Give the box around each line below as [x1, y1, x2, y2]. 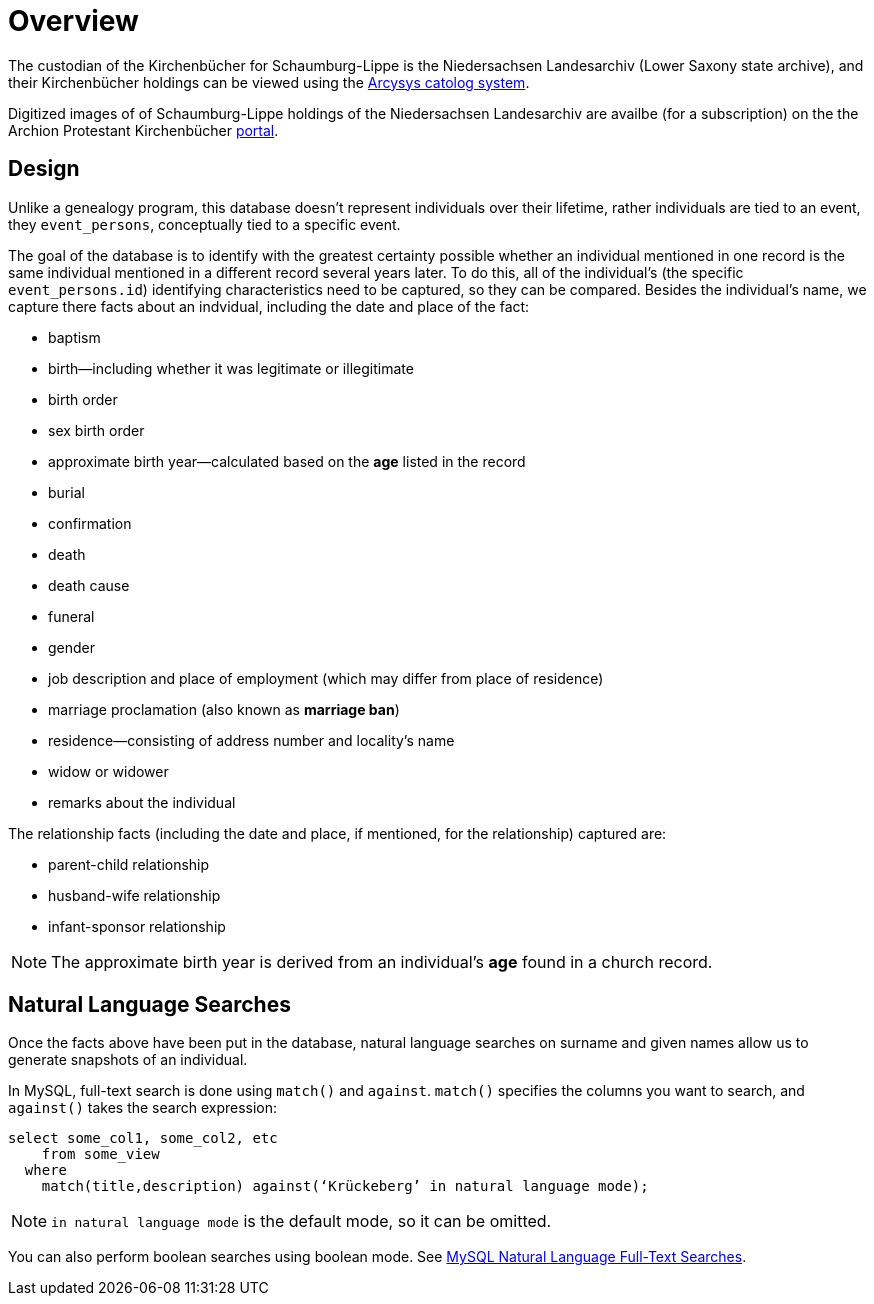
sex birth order [48, 421, 145, 439]
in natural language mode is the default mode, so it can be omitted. [51, 1211, 552, 1232]
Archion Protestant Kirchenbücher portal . [8, 121, 279, 139]
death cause [48, 576, 130, 594]
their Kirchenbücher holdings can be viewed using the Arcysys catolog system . [8, 73, 530, 91]
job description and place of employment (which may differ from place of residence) [48, 669, 604, 687]
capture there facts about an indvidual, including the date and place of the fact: [8, 297, 530, 315]
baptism [48, 328, 101, 346]
